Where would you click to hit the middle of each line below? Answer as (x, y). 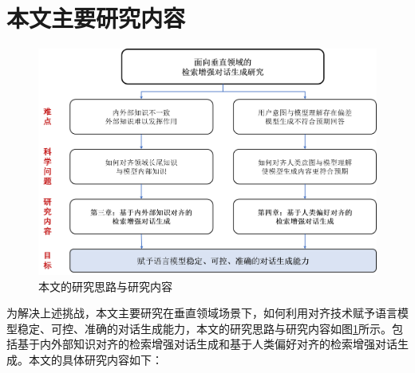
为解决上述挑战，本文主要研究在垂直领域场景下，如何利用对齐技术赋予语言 (202, 313)
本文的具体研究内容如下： (95, 359)
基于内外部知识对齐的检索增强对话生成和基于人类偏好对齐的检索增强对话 (207, 344)
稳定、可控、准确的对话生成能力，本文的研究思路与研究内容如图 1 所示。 (204, 328)
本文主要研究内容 (96, 18)
